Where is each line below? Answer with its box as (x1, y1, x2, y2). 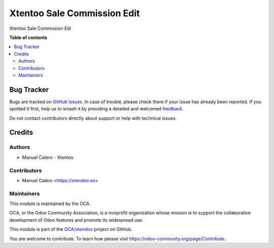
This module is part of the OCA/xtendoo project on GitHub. (9, 226, 132, 232)
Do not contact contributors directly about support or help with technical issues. (9, 115, 177, 121)
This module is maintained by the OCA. (9, 200, 91, 207)
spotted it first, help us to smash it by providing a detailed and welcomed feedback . (9, 106, 184, 112)
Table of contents (9, 34, 48, 40)
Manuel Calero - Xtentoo (22, 154, 74, 160)
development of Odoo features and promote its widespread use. (9, 217, 144, 223)
